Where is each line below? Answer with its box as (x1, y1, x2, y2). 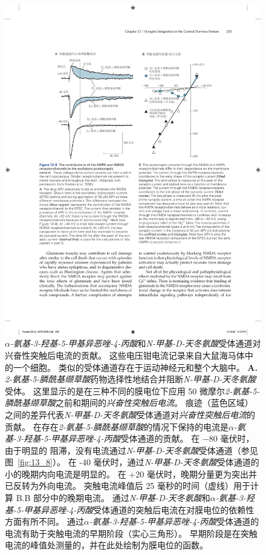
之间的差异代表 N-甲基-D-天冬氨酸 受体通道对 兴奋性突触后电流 (5, 408, 247, 420)
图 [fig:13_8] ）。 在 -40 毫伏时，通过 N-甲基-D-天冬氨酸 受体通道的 (5, 456, 259, 468)
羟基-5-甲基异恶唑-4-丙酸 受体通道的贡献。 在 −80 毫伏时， (24, 432, 255, 445)
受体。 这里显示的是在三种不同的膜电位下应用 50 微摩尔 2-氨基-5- (5, 384, 260, 397)
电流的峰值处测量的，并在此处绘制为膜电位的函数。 (5, 539, 208, 551)
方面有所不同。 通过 (5, 515, 84, 528)
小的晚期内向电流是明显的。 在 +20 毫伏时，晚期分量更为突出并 (5, 467, 257, 480)
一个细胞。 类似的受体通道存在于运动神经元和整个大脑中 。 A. (13, 361, 258, 373)
